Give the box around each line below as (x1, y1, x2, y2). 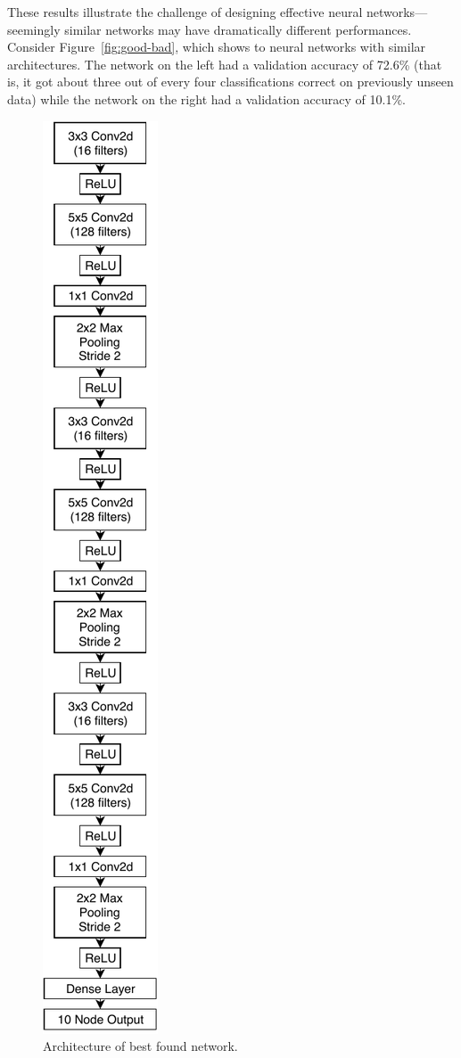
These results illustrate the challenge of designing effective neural (7, 3, 363, 21)
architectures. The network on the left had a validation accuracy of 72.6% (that (7, 54, 442, 73)
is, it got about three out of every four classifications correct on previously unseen (7, 72, 454, 91)
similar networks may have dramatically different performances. (64, 20, 412, 38)
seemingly (7, 20, 61, 38)
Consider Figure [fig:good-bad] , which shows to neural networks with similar (7, 37, 426, 56)
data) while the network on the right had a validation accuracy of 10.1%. (7, 89, 406, 108)
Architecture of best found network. (43, 1037, 238, 1055)
